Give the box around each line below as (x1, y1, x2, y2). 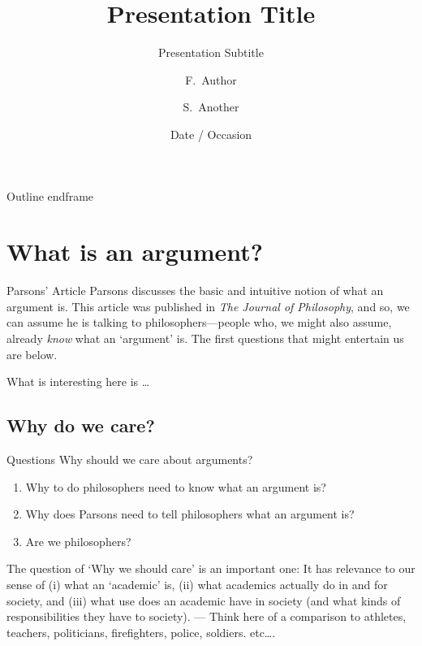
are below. (6, 345, 58, 362)
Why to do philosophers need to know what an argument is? (25, 478, 326, 495)
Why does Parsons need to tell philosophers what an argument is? (25, 505, 355, 522)
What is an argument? (6, 235, 263, 268)
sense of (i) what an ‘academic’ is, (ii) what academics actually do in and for (6, 575, 388, 592)
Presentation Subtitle (158, 44, 264, 61)
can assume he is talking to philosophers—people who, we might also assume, (6, 314, 392, 331)
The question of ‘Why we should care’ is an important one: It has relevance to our (6, 560, 416, 577)
